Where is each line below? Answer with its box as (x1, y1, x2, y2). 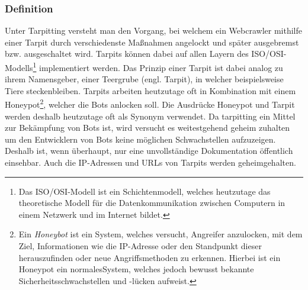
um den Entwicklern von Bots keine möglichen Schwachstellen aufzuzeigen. (5, 133, 276, 145)
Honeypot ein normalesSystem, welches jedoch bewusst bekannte (18, 263, 254, 275)
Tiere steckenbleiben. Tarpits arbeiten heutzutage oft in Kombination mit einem (5, 84, 296, 96)
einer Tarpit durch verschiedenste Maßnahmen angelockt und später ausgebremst (5, 36, 299, 48)
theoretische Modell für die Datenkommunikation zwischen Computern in (18, 196, 285, 209)
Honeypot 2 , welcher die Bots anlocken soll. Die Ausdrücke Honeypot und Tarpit (5, 96, 295, 111)
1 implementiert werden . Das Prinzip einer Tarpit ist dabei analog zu (33, 60, 283, 73)
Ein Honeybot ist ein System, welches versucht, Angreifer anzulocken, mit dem (18, 228, 303, 240)
